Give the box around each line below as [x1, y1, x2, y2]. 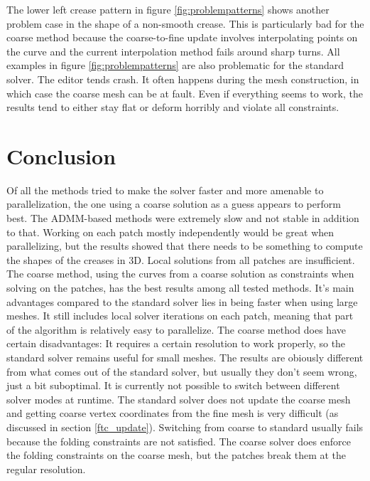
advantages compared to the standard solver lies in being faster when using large [6, 294, 358, 309]
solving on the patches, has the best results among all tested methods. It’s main [6, 280, 354, 295]
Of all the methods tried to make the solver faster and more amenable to [6, 182, 324, 197]
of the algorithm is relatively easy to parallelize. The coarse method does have [6, 322, 346, 337]
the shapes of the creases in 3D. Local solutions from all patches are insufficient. [6, 252, 355, 267]
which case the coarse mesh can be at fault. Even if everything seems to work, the [6, 85, 363, 100]
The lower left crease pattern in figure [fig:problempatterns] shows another [6, 2, 330, 16]
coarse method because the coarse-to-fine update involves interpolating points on [6, 30, 358, 45]
